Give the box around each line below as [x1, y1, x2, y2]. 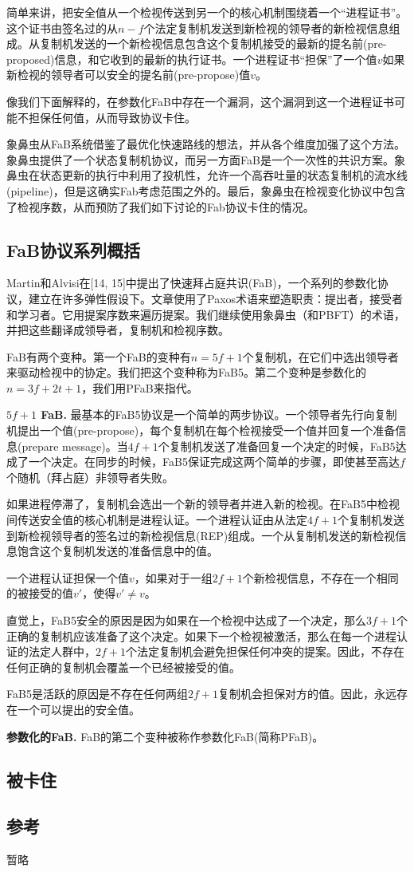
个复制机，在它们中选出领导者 [242, 348, 399, 365]
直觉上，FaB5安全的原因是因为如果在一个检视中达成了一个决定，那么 [6, 612, 366, 629]
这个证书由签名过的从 [6, 19, 118, 36]
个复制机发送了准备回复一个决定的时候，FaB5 [158, 437, 396, 454]
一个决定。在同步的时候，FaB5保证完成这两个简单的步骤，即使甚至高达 [28, 453, 400, 470]
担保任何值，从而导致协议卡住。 [28, 109, 196, 125]
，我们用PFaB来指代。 [81, 379, 198, 396]
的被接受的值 [6, 585, 73, 602]
